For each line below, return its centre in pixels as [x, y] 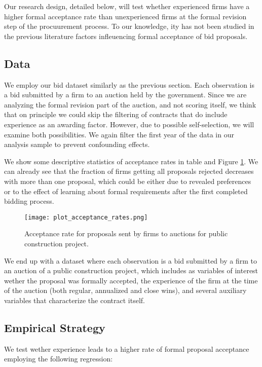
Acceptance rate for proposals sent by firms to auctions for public [126, 233]
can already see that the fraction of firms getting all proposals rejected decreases [129, 171]
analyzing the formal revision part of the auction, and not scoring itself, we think [130, 104]
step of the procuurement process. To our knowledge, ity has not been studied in [129, 26]
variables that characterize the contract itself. [74, 300]
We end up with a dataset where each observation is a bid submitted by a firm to [130, 260]
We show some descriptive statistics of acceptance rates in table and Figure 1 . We [131, 161]
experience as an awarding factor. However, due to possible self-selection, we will [129, 124]
